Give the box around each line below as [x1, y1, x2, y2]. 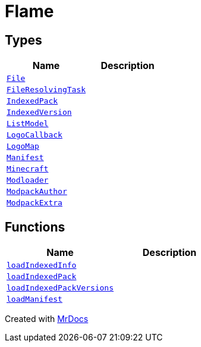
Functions [5, 219, 65, 235]
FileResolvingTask [7, 85, 86, 95]
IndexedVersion [7, 108, 72, 117]
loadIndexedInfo [7, 261, 77, 270]
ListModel [7, 119, 49, 129]
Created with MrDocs [5, 314, 89, 324]
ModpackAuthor [7, 187, 67, 196]
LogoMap [7, 142, 39, 151]
